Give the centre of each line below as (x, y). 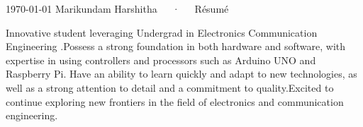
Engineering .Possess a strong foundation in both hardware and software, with (176, 46)
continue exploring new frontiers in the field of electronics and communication (175, 101)
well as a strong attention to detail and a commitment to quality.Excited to (170, 87)
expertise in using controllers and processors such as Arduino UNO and (161, 60)
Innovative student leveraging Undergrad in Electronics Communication (162, 32)
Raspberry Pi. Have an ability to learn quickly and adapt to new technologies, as (181, 74)
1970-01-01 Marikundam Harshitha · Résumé (117, 8)
